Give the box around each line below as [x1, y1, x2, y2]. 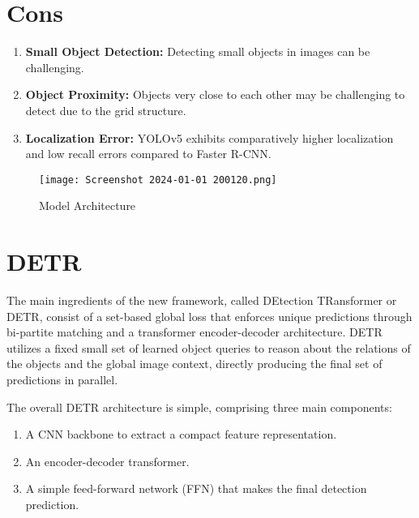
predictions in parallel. [6, 371, 118, 388]
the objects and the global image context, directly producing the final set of [6, 355, 383, 372]
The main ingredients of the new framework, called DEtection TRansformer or [6, 292, 397, 309]
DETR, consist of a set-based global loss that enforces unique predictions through [6, 307, 413, 324]
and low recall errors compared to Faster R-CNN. [25, 145, 271, 162]
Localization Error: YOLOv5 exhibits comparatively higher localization [25, 129, 394, 146]
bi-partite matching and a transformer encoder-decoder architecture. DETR [6, 323, 383, 340]
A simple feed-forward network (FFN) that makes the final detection [25, 480, 367, 497]
